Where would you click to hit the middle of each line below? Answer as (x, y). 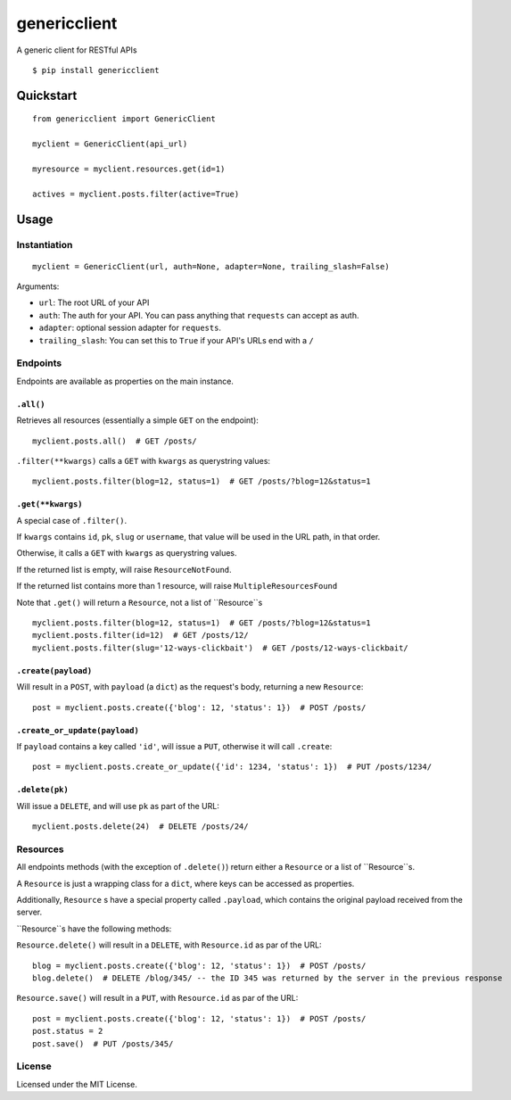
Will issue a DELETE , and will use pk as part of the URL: (118, 806)
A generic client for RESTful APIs (77, 50)
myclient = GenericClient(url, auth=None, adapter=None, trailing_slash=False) (211, 266)
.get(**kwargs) (50, 505)
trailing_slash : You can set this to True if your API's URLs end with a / (176, 340)
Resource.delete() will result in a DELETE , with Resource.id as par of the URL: (169, 945)
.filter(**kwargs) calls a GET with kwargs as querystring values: (144, 460)
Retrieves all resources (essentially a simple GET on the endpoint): (137, 420)
